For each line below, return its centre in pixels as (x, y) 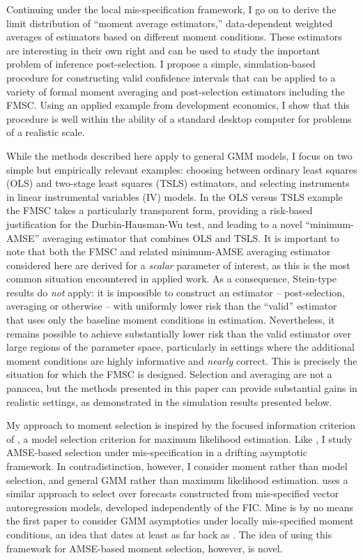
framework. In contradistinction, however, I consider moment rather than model (177, 466)
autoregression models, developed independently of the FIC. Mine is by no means (180, 507)
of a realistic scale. (46, 132)
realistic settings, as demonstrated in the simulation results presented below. (169, 401)
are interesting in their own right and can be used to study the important (163, 50)
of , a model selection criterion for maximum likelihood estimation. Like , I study (179, 438)
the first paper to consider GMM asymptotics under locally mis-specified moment (180, 521)
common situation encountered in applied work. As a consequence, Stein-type (171, 279)
